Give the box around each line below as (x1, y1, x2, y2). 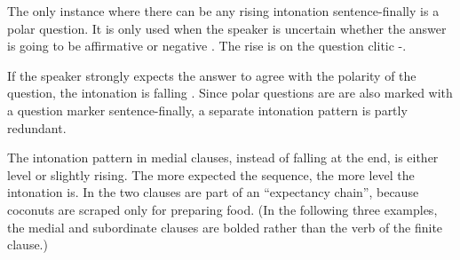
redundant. (7, 118, 67, 137)
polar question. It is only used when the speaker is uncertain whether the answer (7, 19, 447, 37)
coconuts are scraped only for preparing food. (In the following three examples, (7, 200, 438, 218)
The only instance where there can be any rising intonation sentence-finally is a (7, 2, 440, 20)
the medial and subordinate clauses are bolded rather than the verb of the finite (7, 217, 443, 236)
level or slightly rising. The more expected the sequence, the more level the (7, 165, 415, 184)
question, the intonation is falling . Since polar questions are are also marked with (7, 83, 453, 102)
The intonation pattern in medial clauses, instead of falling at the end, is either (7, 148, 439, 167)
